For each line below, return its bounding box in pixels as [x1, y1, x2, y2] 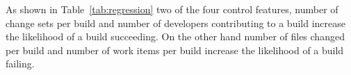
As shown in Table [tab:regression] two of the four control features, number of [6, 2, 338, 16]
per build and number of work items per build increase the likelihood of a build [6, 42, 344, 57]
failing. [6, 56, 35, 71]
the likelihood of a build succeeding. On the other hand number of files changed [6, 29, 345, 44]
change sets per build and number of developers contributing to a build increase [6, 15, 345, 30]
